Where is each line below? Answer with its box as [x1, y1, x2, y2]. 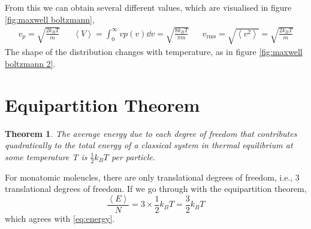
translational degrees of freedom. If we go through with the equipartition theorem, [5, 182, 307, 195]
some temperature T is [5, 150, 87, 163]
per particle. [111, 150, 156, 163]
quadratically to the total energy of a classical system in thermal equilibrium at [5, 139, 293, 151]
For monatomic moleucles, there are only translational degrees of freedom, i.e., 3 [5, 170, 300, 183]
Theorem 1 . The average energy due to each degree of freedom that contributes [5, 127, 297, 139]
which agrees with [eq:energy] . [5, 212, 115, 225]
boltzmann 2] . [5, 57, 56, 70]
